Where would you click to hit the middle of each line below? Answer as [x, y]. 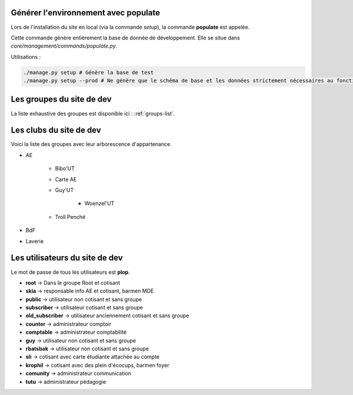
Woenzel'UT [99, 204]
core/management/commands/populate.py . [64, 46]
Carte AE [66, 179]
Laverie [35, 241]
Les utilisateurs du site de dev [67, 258]
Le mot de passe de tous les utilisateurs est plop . [71, 272]
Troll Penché [70, 217]
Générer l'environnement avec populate [85, 13]
